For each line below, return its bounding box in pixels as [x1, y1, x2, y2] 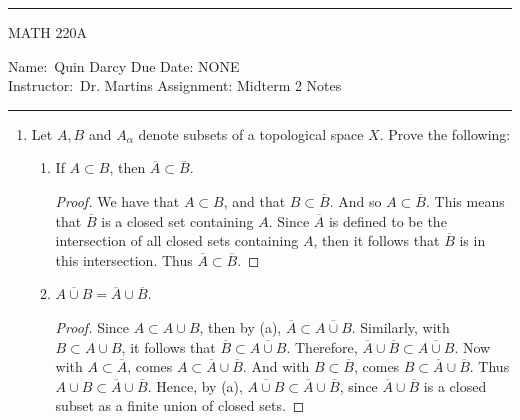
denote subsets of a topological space [138, 123, 364, 144]
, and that [223, 190, 286, 211]
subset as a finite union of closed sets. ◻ [55, 395, 305, 416]
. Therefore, [286, 336, 358, 357]
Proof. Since [55, 316, 130, 337]
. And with [242, 356, 310, 377]
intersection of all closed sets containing [55, 230, 299, 251]
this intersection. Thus [55, 249, 193, 270]
